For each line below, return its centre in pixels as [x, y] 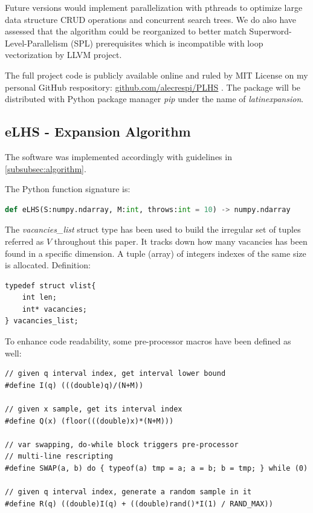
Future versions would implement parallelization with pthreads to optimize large [154, 7]
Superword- [270, 31]
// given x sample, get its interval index [94, 409]
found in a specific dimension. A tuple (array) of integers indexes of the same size [156, 253]
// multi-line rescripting [59, 457]
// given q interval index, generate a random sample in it [128, 492]
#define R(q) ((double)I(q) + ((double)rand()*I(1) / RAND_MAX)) [139, 504]
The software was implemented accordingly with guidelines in [118, 156]
